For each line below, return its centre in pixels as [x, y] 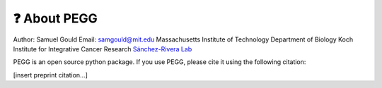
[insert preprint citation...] [50, 75]
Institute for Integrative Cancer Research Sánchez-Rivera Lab [103, 49]
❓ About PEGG [56, 18]
